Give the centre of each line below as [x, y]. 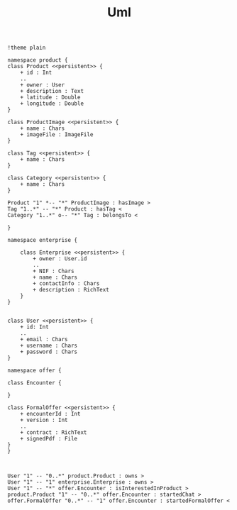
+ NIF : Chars [54, 271]
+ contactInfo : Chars [66, 284]
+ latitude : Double [50, 98]
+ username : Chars [49, 346]
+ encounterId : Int [50, 414]
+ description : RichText [71, 290]
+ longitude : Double [52, 104]
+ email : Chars [44, 340]
